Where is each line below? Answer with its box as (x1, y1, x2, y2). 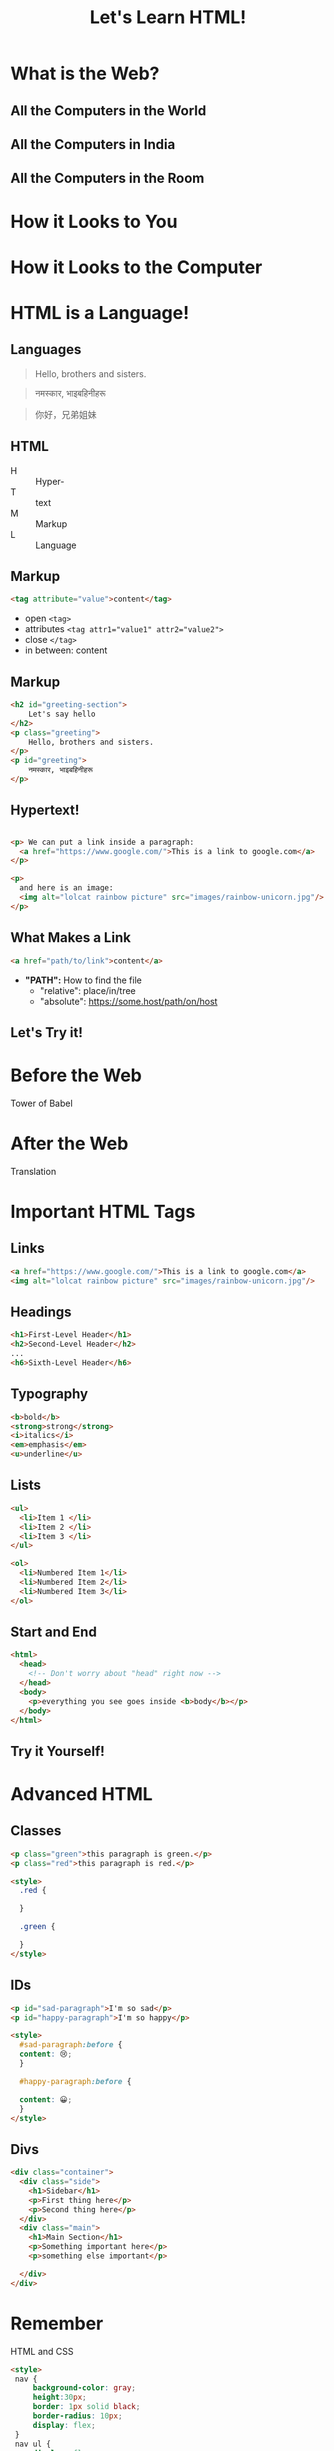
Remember (10, 2312, 104, 2335)
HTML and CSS (10, 2345, 74, 2357)
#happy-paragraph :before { (19, 2076, 132, 2086)
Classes (10, 1822, 62, 1840)
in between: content (24, 644, 108, 656)
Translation (10, 1165, 57, 1177)
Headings (10, 1303, 72, 1320)
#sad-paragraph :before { (19, 2040, 123, 2050)
